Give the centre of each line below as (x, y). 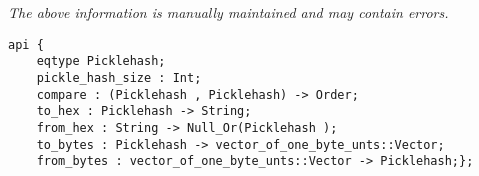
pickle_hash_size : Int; (119, 77)
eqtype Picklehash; (101, 61)
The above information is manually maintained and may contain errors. (228, 12)
